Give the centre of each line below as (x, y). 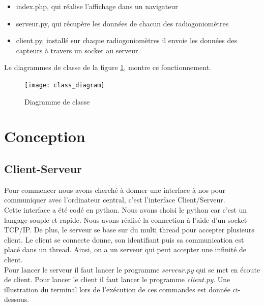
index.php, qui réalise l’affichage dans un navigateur (97, 6)
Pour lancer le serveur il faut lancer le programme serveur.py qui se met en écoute (132, 269)
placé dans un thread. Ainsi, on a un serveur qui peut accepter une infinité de (125, 249)
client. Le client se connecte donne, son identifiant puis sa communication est (124, 239)
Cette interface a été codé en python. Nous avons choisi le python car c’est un (126, 209)
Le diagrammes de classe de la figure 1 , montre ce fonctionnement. (108, 67)
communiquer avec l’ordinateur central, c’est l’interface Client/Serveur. (115, 200)
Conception (45, 136)
